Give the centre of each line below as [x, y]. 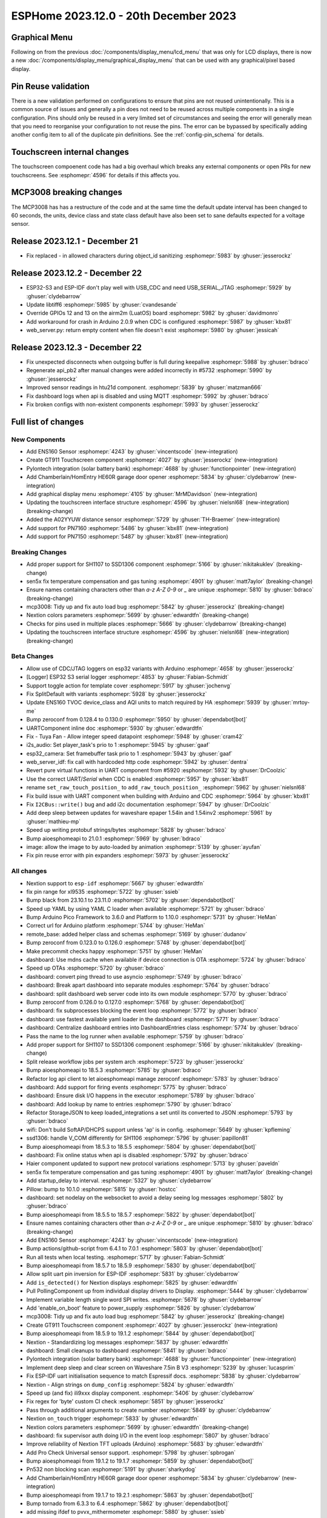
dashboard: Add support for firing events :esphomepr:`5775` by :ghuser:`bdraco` [127, 1087]
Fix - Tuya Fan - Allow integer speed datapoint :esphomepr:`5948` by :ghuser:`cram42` [135, 736]
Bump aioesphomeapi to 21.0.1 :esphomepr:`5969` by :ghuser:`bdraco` [114, 839]
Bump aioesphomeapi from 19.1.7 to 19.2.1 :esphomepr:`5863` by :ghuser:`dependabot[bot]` [140, 1495]
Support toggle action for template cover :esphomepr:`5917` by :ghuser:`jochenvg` [129, 686]
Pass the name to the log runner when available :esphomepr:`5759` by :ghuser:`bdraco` [135, 1036]
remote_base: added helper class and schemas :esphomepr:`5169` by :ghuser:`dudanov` [137, 934]
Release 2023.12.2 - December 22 [77, 273]
